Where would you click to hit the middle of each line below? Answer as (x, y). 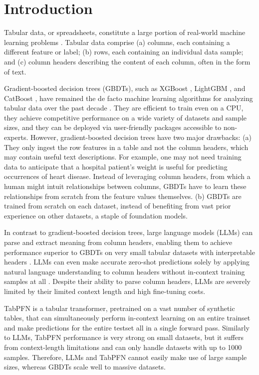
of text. (15, 71)
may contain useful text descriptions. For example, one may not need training (123, 157)
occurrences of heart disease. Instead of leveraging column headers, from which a (127, 176)
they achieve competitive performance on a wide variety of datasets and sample (126, 117)
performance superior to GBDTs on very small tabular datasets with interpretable (129, 252)
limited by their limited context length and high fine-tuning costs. (105, 291)
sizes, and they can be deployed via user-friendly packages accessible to (113, 127)
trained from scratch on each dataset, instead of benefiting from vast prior (118, 206)
